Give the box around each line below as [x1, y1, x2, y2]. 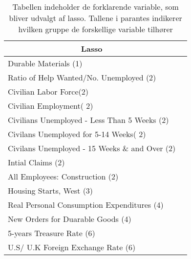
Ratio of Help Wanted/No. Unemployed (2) [8, 72, 156, 83]
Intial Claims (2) [8, 157, 65, 168]
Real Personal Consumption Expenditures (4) [8, 199, 164, 210]
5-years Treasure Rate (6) [8, 227, 95, 239]
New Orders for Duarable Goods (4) [8, 213, 131, 224]
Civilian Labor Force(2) [8, 86, 89, 97]
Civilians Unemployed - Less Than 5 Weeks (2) [8, 114, 169, 125]
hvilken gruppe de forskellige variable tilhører [18, 23, 173, 35]
